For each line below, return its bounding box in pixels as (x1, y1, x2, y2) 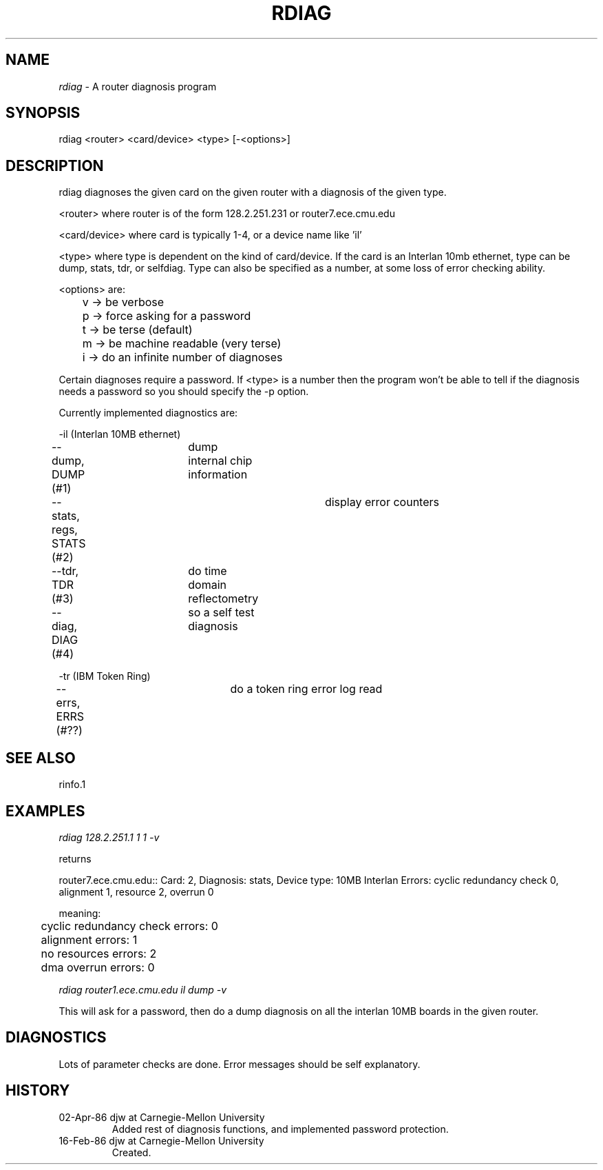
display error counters (324, 495, 439, 510)
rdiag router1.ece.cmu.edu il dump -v (59, 983, 227, 996)
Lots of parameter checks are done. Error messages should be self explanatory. (59, 1058, 421, 1070)
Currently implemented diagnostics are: (59, 407, 238, 419)
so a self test (188, 605, 255, 620)
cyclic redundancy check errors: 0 (41, 918, 218, 933)
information (188, 467, 248, 482)
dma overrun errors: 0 (41, 960, 155, 974)
